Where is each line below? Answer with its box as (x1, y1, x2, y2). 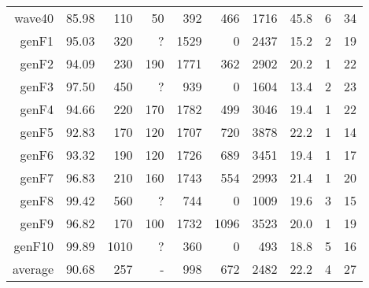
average (13, 260, 54, 278)
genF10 (13, 237, 54, 255)
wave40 (14, 9, 54, 27)
